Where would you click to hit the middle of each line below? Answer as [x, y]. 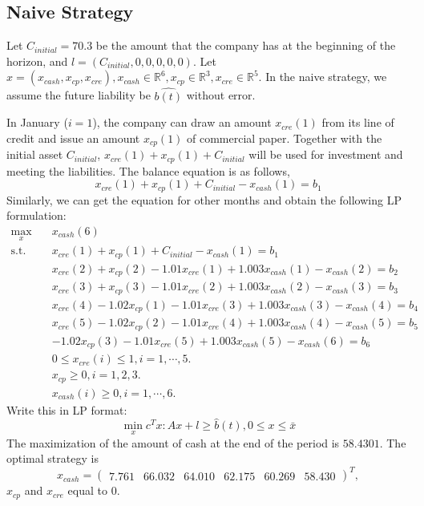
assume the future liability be [79, 95]
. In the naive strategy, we [323, 77]
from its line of [358, 122]
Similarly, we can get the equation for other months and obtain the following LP [204, 199]
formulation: [36, 215]
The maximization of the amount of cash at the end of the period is [173, 442]
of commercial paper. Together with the [285, 138]
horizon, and [37, 61]
